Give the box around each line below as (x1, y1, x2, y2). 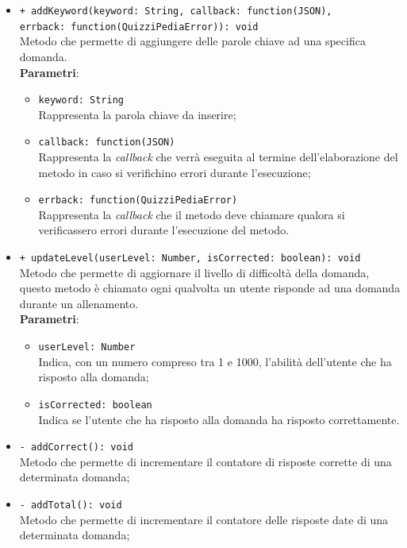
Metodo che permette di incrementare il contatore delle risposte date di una (19, 511, 389, 527)
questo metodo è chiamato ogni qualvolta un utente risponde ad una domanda (19, 280, 401, 296)
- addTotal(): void (19, 500, 122, 511)
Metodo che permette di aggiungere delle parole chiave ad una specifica (19, 33, 366, 49)
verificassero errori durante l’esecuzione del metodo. (38, 222, 290, 238)
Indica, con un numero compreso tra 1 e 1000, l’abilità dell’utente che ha (38, 353, 392, 369)
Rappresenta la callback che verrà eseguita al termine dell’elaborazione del (38, 149, 398, 164)
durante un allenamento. (19, 295, 139, 311)
